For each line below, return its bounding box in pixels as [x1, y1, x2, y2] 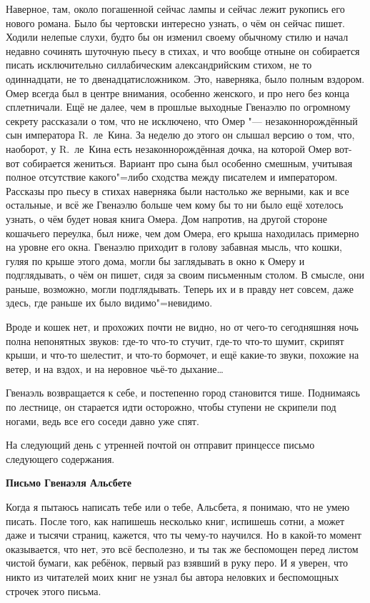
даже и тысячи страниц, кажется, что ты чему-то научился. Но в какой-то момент [6, 527, 361, 542]
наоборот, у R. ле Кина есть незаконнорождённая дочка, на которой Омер [6, 141, 331, 156]
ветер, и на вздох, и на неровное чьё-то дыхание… [6, 361, 224, 376]
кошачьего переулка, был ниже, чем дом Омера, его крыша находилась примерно [6, 225, 359, 240]
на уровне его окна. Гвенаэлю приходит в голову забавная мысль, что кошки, [6, 239, 342, 254]
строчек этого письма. [6, 583, 101, 598]
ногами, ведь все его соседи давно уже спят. [6, 413, 199, 428]
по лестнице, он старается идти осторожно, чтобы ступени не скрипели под [6, 399, 336, 414]
